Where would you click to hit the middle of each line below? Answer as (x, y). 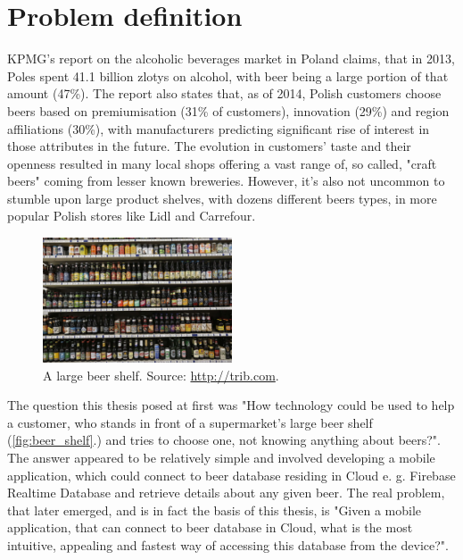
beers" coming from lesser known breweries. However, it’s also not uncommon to (226, 181)
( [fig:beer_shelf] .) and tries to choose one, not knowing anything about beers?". (224, 440)
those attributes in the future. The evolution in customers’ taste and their (209, 146)
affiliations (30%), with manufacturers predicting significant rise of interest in (219, 128)
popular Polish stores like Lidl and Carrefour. (132, 216)
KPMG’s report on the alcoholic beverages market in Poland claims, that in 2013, (231, 59)
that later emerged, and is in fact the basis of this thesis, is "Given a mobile (215, 510)
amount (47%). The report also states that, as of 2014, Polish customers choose (224, 93)
